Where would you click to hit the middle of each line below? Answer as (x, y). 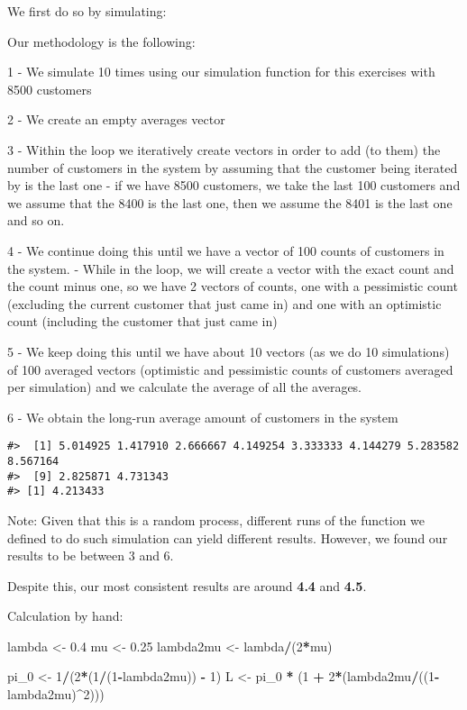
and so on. (36, 220)
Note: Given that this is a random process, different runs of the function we (216, 519)
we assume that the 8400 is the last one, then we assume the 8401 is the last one (230, 202)
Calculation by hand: (65, 616)
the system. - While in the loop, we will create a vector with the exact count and (231, 268)
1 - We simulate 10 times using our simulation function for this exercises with (221, 72)
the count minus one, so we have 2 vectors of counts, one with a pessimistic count (233, 286)
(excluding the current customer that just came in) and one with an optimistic (224, 303)
